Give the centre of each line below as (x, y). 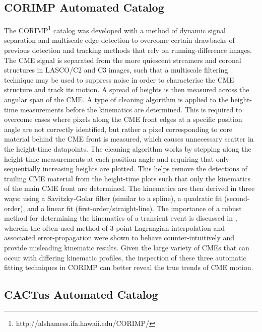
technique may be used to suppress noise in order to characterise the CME (119, 79)
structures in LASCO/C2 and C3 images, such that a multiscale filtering (116, 70)
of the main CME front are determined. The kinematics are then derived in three (129, 188)
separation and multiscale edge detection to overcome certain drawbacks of (119, 40)
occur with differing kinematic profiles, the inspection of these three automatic (125, 257)
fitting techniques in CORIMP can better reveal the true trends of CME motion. (129, 267)
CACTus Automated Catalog (81, 294)
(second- (237, 198)
